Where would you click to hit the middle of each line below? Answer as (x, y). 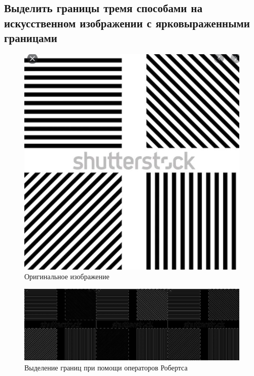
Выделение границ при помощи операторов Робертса (106, 367)
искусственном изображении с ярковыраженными (127, 23)
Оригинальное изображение (67, 276)
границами (31, 38)
